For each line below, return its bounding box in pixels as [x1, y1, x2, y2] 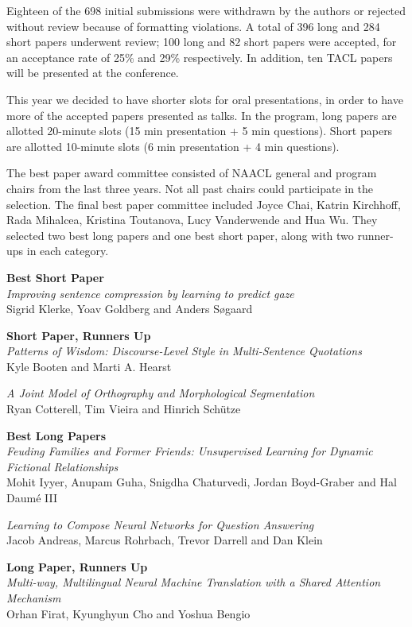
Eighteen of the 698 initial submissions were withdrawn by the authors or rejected [6, 2, 406, 18]
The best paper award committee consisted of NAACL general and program [6, 164, 377, 181]
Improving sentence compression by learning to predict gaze [6, 284, 294, 301]
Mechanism [6, 590, 61, 606]
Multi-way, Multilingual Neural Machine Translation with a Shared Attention [6, 574, 381, 590]
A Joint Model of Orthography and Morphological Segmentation [6, 385, 315, 401]
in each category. [26, 242, 109, 259]
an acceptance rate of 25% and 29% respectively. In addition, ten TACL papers [6, 48, 393, 65]
